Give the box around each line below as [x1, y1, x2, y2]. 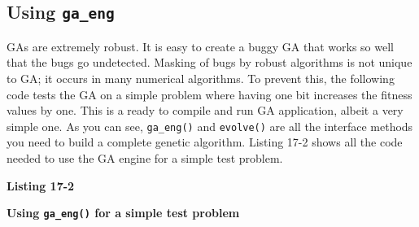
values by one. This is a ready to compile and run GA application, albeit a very [7, 102, 404, 119]
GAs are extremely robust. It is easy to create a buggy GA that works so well [7, 37, 394, 55]
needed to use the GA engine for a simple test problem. [7, 150, 283, 166]
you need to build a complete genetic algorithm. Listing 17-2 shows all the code [7, 133, 403, 151]
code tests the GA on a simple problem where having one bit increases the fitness [7, 85, 412, 103]
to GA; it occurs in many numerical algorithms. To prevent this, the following [7, 69, 395, 86]
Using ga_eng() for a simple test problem [7, 204, 240, 221]
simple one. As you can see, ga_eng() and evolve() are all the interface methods [7, 117, 413, 134]
